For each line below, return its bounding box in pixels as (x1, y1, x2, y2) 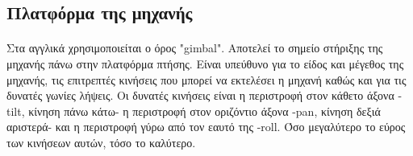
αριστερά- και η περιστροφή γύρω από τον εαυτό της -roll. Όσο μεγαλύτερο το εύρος (6, 118, 406, 135)
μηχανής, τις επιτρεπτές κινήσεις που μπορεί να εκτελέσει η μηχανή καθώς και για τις (6, 71, 407, 88)
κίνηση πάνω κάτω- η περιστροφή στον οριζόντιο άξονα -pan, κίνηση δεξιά (28, 102, 381, 119)
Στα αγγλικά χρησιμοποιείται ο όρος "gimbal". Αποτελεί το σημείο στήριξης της (6, 39, 383, 56)
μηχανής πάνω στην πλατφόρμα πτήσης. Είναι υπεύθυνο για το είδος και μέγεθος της (6, 55, 404, 72)
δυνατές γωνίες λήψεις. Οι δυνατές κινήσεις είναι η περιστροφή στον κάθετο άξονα (6, 87, 394, 104)
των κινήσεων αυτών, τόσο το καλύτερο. (6, 133, 196, 150)
